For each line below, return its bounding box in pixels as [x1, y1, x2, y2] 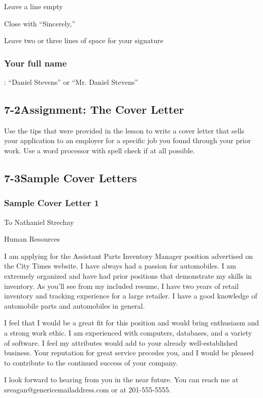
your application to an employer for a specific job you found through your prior [4, 135, 251, 146]
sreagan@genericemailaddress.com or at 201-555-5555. [4, 384, 171, 394]
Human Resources [4, 234, 60, 244]
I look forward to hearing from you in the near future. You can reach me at [4, 374, 239, 385]
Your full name [4, 56, 67, 69]
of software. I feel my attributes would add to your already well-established [4, 337, 238, 348]
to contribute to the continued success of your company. [4, 357, 178, 368]
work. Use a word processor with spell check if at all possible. [4, 145, 195, 155]
